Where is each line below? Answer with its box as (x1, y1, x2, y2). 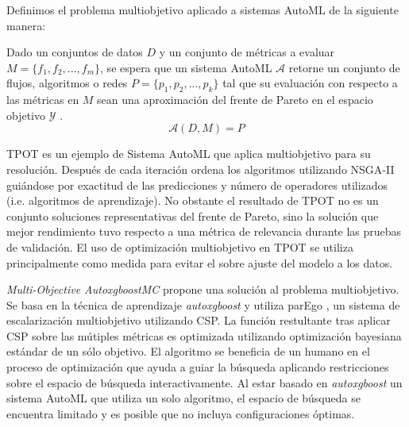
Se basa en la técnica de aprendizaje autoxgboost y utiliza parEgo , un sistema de (6, 296, 400, 313)
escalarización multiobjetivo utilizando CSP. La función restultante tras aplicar (6, 312, 391, 329)
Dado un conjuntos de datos (6, 44, 143, 60)
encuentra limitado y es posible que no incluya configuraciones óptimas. (6, 405, 355, 421)
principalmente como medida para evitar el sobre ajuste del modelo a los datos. (6, 254, 393, 271)
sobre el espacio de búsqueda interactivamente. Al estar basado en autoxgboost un (6, 374, 403, 390)
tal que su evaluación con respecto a (222, 75, 398, 91)
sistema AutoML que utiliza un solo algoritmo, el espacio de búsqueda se (6, 390, 361, 406)
